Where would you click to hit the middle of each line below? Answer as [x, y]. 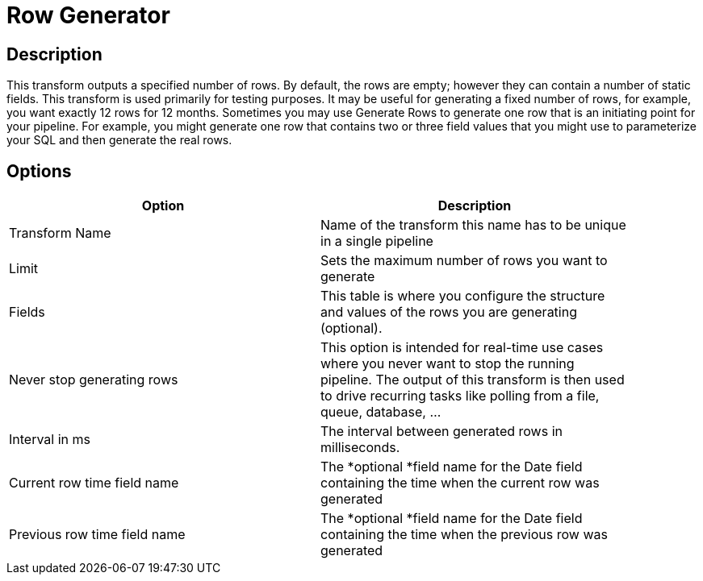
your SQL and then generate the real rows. [119, 140]
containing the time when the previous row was [464, 535]
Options [39, 171]
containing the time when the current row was [460, 483]
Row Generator [88, 15]
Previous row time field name [97, 535]
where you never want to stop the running [448, 364]
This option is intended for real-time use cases [462, 348]
